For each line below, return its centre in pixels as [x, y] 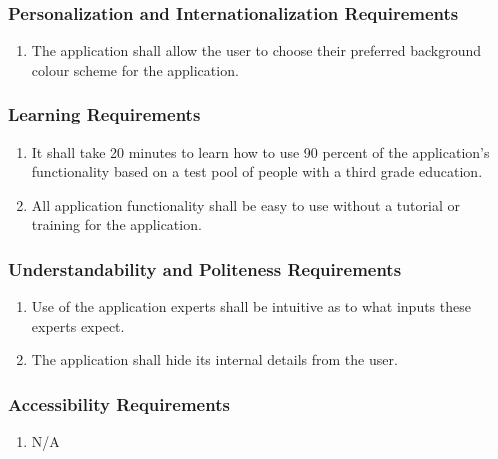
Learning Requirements [104, 114]
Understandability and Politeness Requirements [205, 268]
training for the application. [116, 224]
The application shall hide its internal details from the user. [214, 359]
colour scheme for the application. [135, 69]
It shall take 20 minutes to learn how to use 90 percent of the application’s [260, 151]
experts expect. [78, 325]
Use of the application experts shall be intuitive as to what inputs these [251, 306]
